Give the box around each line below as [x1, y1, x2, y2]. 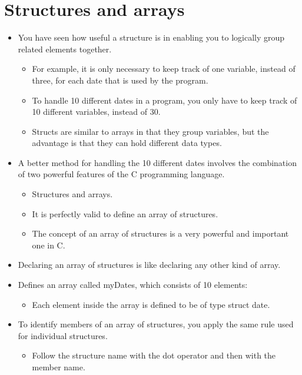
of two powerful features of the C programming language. [18, 168, 225, 180]
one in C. [32, 238, 65, 251]
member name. [32, 361, 85, 373]
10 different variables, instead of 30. [32, 105, 161, 118]
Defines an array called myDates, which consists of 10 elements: [18, 278, 248, 291]
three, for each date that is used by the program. [32, 74, 208, 86]
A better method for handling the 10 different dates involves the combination [18, 156, 297, 168]
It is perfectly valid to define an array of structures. [32, 207, 218, 220]
